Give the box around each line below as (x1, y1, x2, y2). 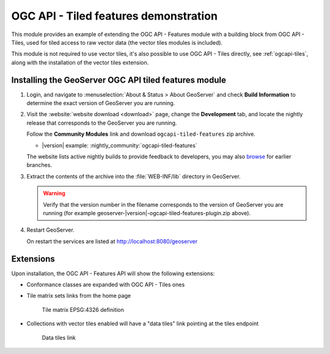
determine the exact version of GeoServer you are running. (26, 100, 175, 107)
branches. (26, 161, 52, 169)
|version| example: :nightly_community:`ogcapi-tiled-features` (42, 141, 198, 149)
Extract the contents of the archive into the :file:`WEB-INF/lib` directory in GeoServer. (26, 172, 241, 180)
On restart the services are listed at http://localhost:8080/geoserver (26, 237, 198, 245)
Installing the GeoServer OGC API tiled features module (11, 75, 226, 85)
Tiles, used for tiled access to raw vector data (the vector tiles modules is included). (11, 39, 223, 46)
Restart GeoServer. (26, 226, 75, 234)
